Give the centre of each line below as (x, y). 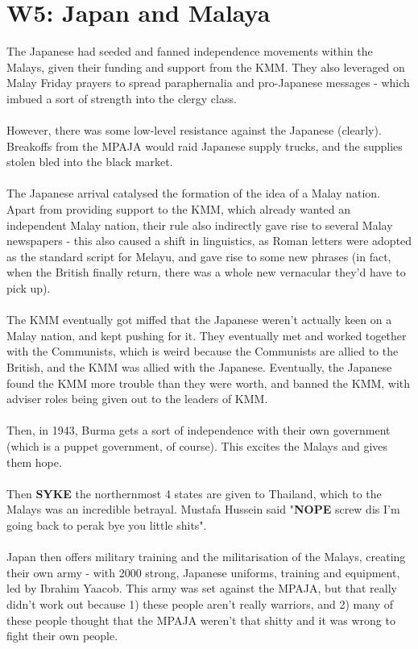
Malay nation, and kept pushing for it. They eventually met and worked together (207, 335)
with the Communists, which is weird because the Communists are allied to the (203, 351)
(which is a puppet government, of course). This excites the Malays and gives (197, 445)
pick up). (29, 288)
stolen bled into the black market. (90, 162)
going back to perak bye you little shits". (107, 524)
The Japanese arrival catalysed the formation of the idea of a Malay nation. (194, 193)
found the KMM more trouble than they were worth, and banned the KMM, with (209, 383)
